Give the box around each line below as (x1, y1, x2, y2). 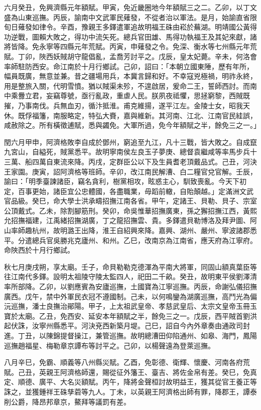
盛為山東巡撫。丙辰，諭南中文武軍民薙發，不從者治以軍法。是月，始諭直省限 (4, 12, 257, 22)
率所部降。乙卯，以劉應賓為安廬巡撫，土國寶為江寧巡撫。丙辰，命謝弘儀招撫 (4, 281, 257, 292)
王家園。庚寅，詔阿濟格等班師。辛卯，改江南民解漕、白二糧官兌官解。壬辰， (4, 166, 257, 176)
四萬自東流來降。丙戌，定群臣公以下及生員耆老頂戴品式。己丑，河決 (32, 156, 257, 166)
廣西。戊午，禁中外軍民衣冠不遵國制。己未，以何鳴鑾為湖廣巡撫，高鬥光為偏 (4, 291, 257, 301)
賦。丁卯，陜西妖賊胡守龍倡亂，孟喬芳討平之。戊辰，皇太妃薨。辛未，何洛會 (4, 51, 257, 61)
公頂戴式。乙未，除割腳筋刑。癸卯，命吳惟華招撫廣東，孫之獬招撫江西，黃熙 (4, 205, 257, 216)
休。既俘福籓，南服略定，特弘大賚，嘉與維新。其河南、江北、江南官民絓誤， (4, 110, 257, 120)
